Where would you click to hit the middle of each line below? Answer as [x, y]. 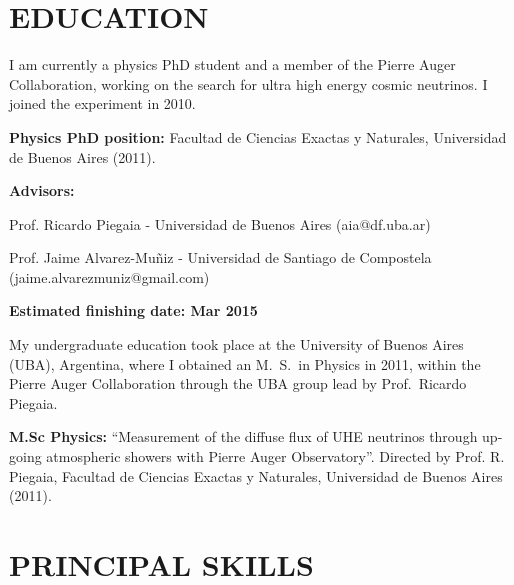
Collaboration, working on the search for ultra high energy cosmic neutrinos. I [248, 83]
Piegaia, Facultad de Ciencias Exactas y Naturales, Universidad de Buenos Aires [256, 475]
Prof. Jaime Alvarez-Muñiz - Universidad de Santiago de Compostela [220, 257]
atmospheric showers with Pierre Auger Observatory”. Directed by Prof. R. [275, 456]
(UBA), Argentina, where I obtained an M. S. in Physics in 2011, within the [245, 363]
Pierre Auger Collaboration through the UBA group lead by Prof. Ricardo [238, 383]
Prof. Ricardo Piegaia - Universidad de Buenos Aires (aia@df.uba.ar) [220, 223]
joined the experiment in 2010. [102, 103]
